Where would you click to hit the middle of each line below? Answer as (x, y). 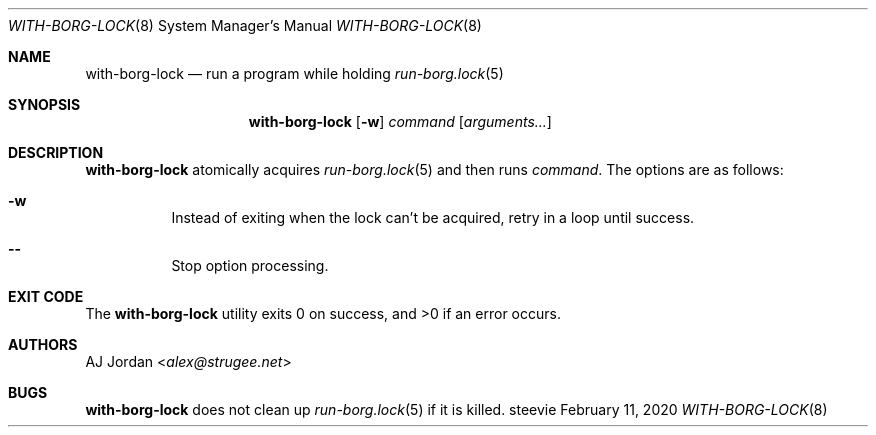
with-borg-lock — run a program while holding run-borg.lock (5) (294, 73)
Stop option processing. (250, 265)
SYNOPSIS (44, 104)
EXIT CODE (46, 296)
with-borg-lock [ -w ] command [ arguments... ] (400, 121)
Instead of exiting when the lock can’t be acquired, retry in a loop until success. (433, 217)
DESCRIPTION (56, 152)
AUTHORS (43, 344)
